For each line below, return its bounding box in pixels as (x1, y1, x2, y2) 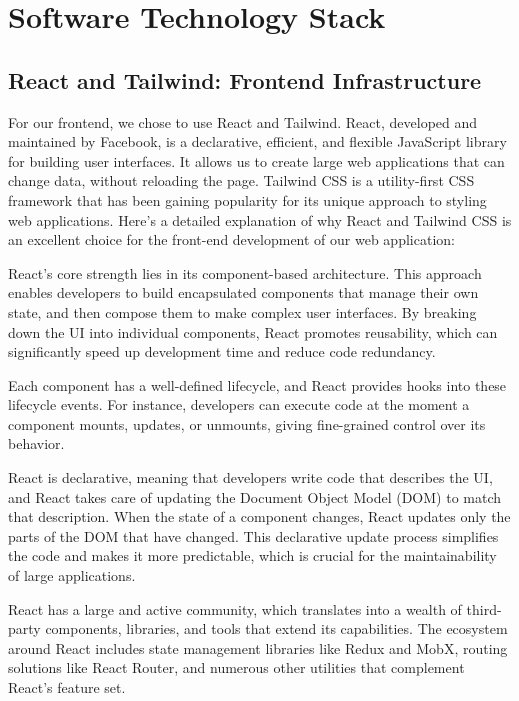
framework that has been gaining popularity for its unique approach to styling (8, 189, 487, 210)
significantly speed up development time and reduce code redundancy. (8, 341, 436, 362)
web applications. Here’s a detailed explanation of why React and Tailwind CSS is (8, 209, 512, 230)
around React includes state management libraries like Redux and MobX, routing (8, 637, 508, 658)
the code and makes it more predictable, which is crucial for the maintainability (8, 545, 497, 566)
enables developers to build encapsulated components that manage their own (8, 282, 479, 303)
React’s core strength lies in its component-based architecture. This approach (8, 262, 482, 283)
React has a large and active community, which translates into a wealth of (8, 598, 462, 619)
